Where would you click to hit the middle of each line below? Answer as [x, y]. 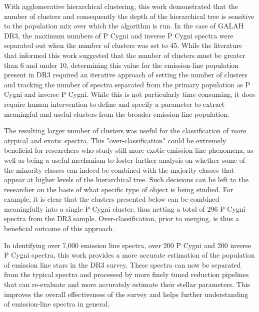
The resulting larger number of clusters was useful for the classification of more [125, 131]
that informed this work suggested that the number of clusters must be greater [125, 55]
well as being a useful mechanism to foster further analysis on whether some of [125, 159]
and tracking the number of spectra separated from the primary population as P [127, 84]
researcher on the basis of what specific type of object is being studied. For [119, 189]
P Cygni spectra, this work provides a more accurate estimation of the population [129, 255]
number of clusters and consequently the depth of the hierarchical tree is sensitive [129, 16]
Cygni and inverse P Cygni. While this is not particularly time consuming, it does [130, 94]
